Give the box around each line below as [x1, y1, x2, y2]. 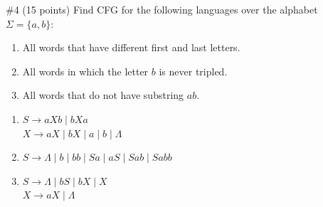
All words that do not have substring [22, 87, 184, 102]
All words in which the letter [22, 63, 149, 78]
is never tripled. [159, 63, 228, 78]
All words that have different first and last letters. [22, 40, 240, 55]
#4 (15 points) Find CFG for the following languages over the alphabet [6, 2, 318, 16]
